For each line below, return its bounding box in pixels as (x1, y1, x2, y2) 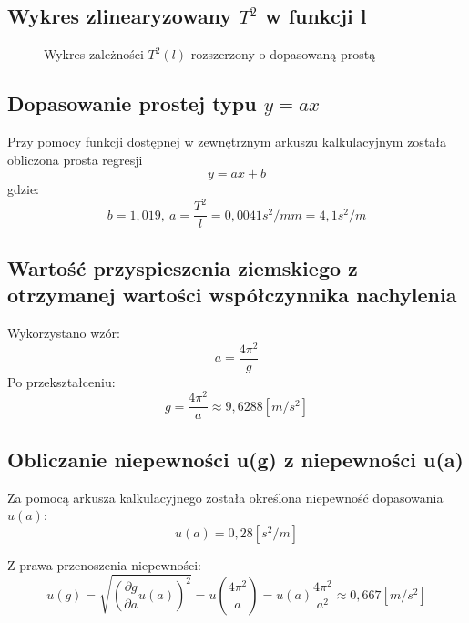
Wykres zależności (44, 45, 144, 64)
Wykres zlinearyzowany (7, 2, 232, 30)
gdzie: (7, 179, 39, 199)
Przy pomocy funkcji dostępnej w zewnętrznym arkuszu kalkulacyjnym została (7, 132, 447, 150)
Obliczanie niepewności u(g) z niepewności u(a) (7, 444, 464, 473)
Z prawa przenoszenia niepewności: (7, 555, 201, 574)
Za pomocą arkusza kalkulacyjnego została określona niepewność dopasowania (7, 487, 444, 506)
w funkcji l (265, 2, 367, 30)
